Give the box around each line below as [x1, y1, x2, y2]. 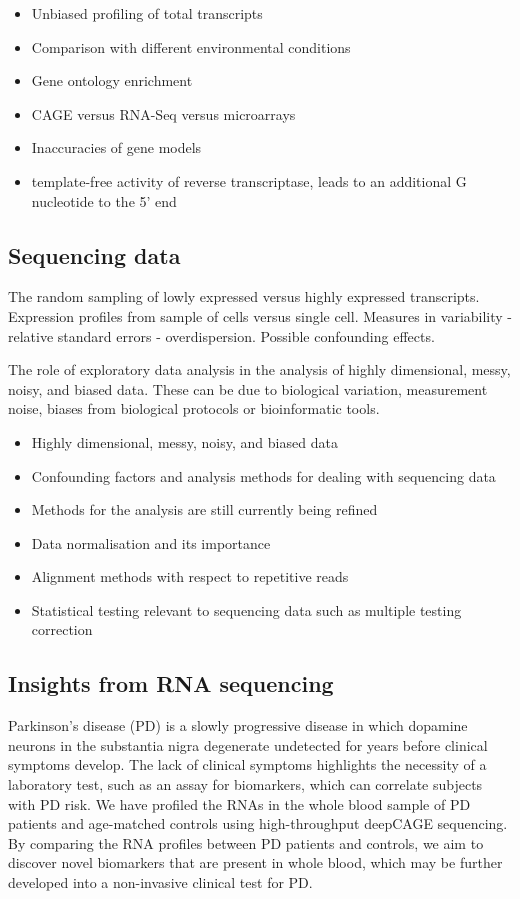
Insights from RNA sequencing [8, 668, 334, 699]
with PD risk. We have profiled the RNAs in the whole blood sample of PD [8, 793, 471, 814]
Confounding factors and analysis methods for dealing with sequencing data [31, 465, 496, 486]
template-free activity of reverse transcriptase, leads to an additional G [31, 170, 467, 191]
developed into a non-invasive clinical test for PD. [8, 872, 313, 893]
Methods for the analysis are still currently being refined [31, 499, 378, 520]
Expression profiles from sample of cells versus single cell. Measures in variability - [8, 305, 512, 326]
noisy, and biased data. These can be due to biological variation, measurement [8, 378, 488, 399]
